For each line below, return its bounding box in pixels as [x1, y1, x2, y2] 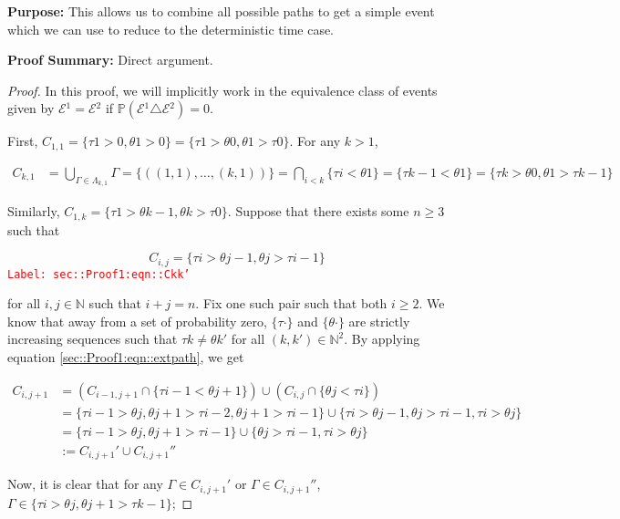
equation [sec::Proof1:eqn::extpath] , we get [7, 348, 244, 366]
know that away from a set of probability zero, [7, 311, 267, 330]
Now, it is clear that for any [7, 474, 163, 493]
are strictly [348, 311, 410, 330]
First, [7, 131, 38, 151]
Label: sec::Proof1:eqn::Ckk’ [7, 267, 191, 281]
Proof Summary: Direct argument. [7, 50, 213, 69]
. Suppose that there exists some [227, 202, 409, 221]
